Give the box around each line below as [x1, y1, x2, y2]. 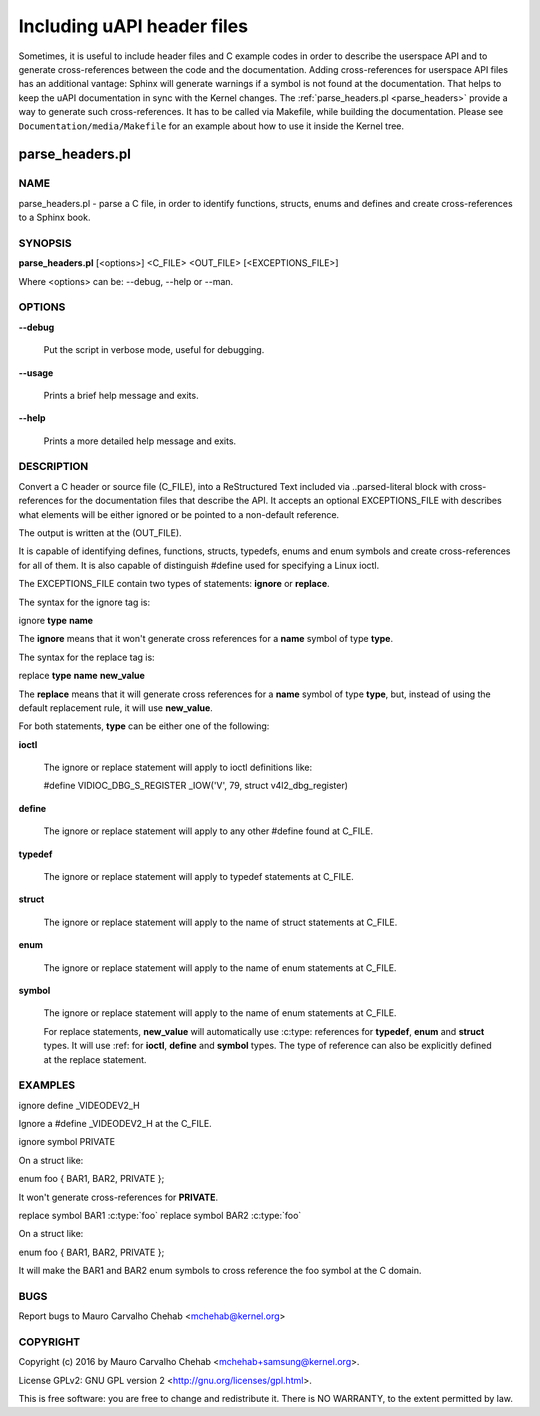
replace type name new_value [18, 670, 145, 682]
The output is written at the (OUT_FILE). [18, 526, 182, 539]
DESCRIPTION [18, 460, 89, 474]
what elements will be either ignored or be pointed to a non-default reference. [18, 508, 340, 520]
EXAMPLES [18, 1078, 75, 1092]
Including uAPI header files [18, 15, 249, 37]
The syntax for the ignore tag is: [18, 596, 150, 608]
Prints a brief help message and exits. [43, 389, 199, 401]
